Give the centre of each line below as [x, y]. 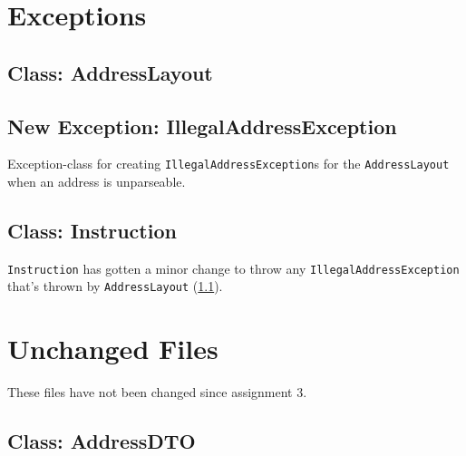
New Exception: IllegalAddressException [202, 126]
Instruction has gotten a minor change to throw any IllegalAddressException [233, 268]
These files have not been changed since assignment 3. [157, 392]
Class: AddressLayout [110, 72]
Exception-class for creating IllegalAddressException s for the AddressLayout [228, 164]
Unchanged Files [113, 349]
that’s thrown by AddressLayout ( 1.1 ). [115, 286]
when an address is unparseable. [97, 182]
